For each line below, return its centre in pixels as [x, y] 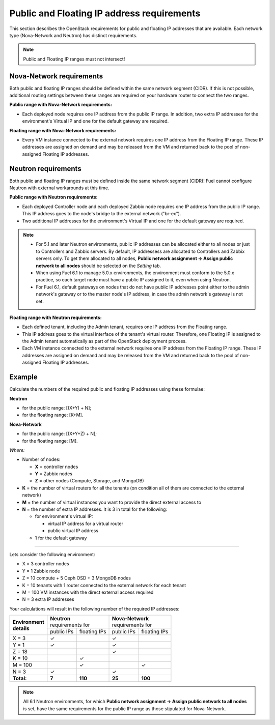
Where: [17, 450]
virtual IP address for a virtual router [85, 524]
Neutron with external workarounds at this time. [59, 188]
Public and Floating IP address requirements [105, 13]
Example [23, 377]
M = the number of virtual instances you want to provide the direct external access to [112, 502]
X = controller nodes [57, 467]
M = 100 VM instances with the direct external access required [88, 592]
